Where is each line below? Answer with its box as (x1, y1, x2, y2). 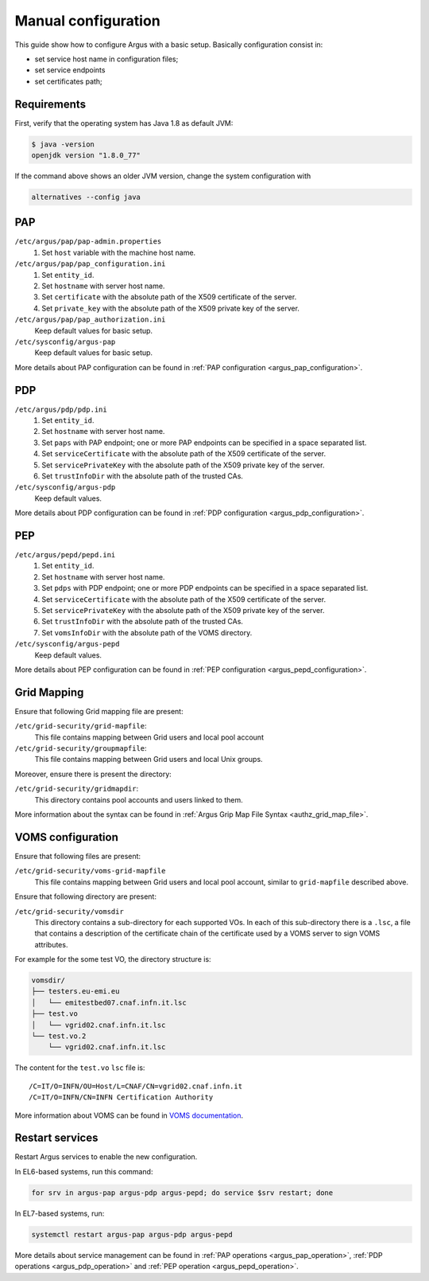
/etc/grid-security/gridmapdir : (14, 784, 139, 794)
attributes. (34, 939, 68, 949)
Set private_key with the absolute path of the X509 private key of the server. (41, 303, 300, 313)
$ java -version (31, 139, 95, 149)
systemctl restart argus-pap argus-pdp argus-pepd (31, 1230, 234, 1239)
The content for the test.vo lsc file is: (14, 1063, 145, 1072)
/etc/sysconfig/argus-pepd (14, 639, 120, 649)
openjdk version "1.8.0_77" (31, 151, 141, 159)
